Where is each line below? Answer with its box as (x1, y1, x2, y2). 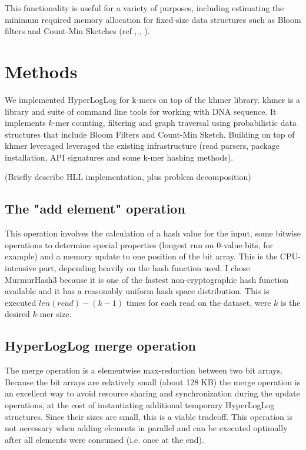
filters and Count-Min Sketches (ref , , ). (5, 25, 150, 37)
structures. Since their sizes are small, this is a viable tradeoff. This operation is (5, 410, 292, 422)
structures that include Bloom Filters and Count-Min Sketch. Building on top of (5, 128, 295, 140)
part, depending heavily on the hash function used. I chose (39, 262, 250, 274)
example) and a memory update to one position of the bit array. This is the (5, 250, 278, 262)
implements (5, 116, 46, 129)
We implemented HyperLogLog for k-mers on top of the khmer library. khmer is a (5, 93, 301, 105)
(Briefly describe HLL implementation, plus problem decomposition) (5, 171, 251, 183)
